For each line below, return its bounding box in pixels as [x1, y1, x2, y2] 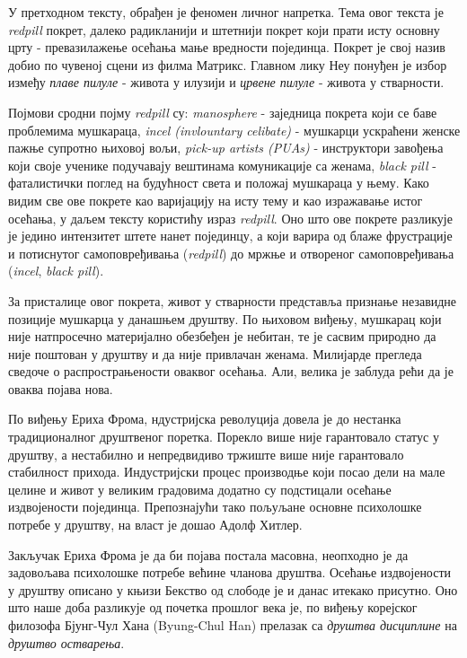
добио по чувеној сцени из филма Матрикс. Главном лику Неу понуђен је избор [8, 55, 447, 74]
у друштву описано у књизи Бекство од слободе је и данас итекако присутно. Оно [8, 580, 458, 599]
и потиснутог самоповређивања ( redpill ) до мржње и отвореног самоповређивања [8, 243, 454, 262]
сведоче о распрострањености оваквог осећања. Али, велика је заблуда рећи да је [8, 362, 454, 381]
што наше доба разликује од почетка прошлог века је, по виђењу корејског [8, 598, 418, 617]
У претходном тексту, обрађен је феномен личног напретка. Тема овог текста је [8, 3, 444, 21]
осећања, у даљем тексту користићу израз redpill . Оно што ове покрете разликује [8, 208, 453, 227]
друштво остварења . [8, 633, 125, 652]
